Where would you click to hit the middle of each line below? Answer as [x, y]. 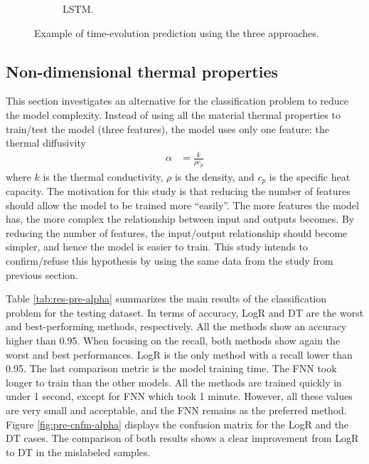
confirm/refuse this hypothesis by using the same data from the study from [170, 260]
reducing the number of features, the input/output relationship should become [177, 232]
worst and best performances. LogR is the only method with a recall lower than [179, 354]
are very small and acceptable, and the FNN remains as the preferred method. [176, 410]
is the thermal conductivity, [103, 176]
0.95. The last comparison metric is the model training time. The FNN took [171, 368]
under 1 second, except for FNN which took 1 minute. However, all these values [179, 396]
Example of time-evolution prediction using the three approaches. [177, 32]
